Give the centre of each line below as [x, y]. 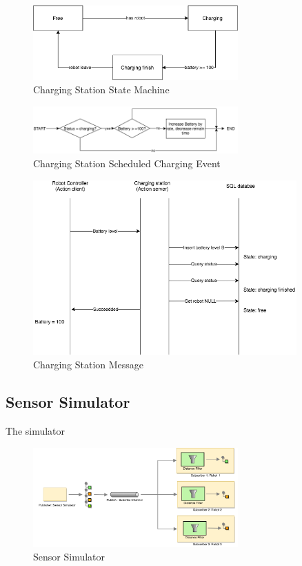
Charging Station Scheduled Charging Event [127, 163]
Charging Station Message [89, 365]
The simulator [36, 430]
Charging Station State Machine [101, 89]
